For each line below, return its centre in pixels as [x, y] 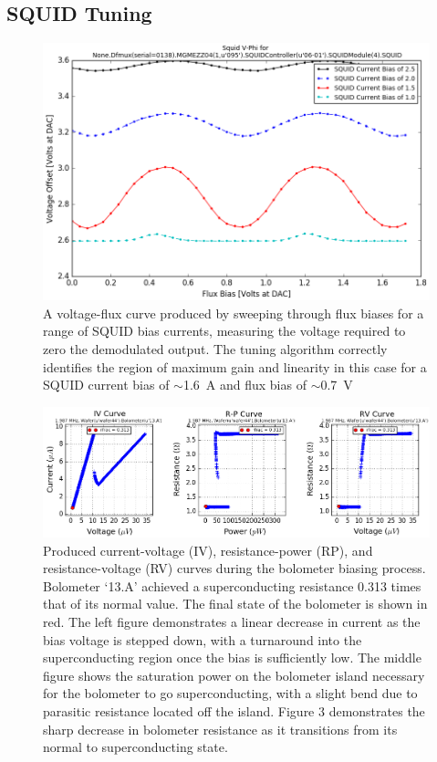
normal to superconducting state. [135, 747]
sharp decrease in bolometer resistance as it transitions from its [220, 729]
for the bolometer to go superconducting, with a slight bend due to [230, 693]
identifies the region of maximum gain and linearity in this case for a [235, 366]
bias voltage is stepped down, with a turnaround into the [203, 639]
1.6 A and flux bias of [245, 385]
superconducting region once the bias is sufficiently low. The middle [232, 658]
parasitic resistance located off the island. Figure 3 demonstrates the [234, 711]
